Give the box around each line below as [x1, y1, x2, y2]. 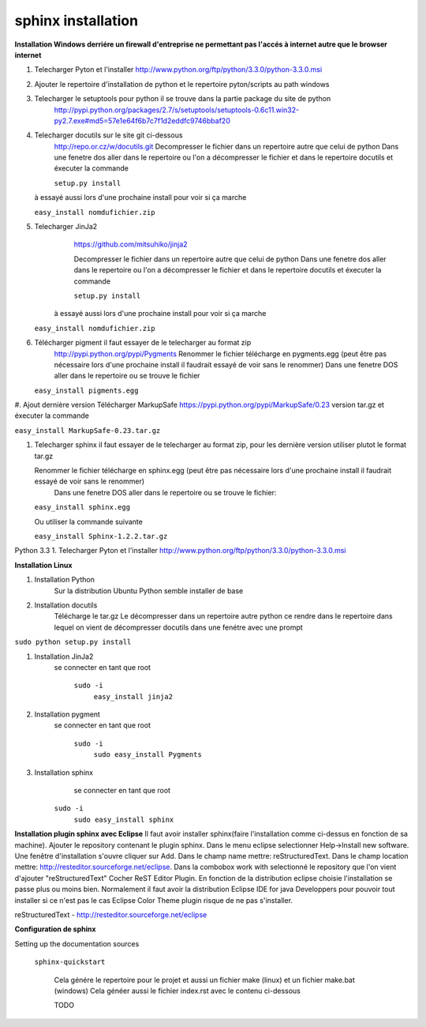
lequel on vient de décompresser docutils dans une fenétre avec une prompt [54, 623, 303, 632]
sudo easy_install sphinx [73, 814, 174, 824]
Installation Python [34, 575, 95, 585]
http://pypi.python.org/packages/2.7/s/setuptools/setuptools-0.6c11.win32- [54, 105, 300, 115]
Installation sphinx [34, 767, 94, 777]
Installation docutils [34, 600, 98, 610]
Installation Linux [14, 560, 73, 570]
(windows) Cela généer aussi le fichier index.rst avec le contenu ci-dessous [54, 986, 301, 995]
